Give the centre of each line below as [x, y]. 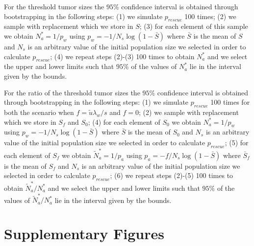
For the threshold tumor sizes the [54, 6]
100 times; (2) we [210, 16]
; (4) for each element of [124, 122]
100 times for [230, 102]
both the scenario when [39, 112]
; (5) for [237, 143]
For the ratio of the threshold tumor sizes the [72, 92]
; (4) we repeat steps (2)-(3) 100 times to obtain [122, 56]
